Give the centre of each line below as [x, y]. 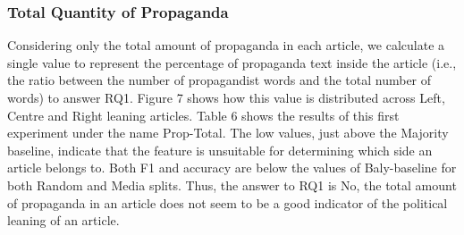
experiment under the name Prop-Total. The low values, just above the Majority [228, 133]
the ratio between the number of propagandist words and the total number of [219, 80]
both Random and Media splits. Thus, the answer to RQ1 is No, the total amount [232, 185]
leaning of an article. [63, 220]
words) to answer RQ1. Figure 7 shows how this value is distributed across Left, [226, 97]
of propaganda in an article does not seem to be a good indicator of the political [228, 202]
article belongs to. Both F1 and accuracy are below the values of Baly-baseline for [232, 168]
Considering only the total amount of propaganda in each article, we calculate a [226, 45]
